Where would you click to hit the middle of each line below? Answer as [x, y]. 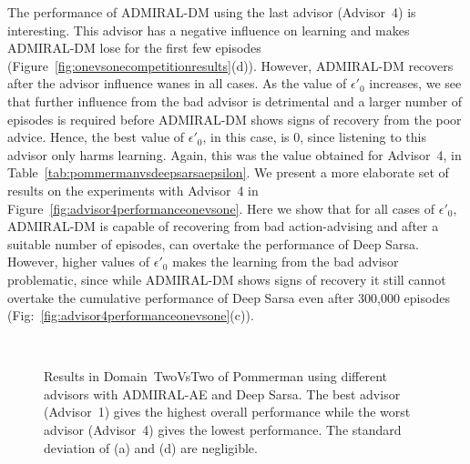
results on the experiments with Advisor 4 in [133, 190]
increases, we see [415, 83]
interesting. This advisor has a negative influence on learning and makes [209, 30]
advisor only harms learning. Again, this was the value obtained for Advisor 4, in [235, 154]
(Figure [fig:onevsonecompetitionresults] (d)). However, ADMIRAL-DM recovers [230, 65]
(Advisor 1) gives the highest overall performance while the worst [227, 412]
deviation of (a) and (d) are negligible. [151, 447]
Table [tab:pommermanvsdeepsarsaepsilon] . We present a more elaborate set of [228, 172]
